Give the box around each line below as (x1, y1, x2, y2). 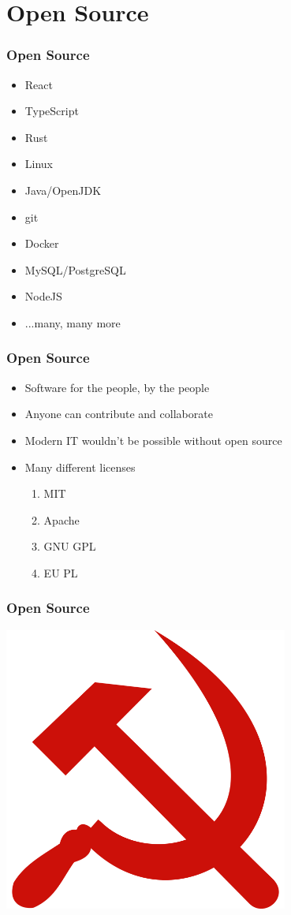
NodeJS (24, 288, 62, 304)
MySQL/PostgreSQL (24, 261, 126, 278)
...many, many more (24, 314, 121, 331)
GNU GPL (43, 538, 96, 555)
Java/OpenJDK (24, 181, 102, 198)
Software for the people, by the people (24, 379, 210, 395)
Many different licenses (24, 458, 136, 475)
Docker (24, 235, 59, 252)
